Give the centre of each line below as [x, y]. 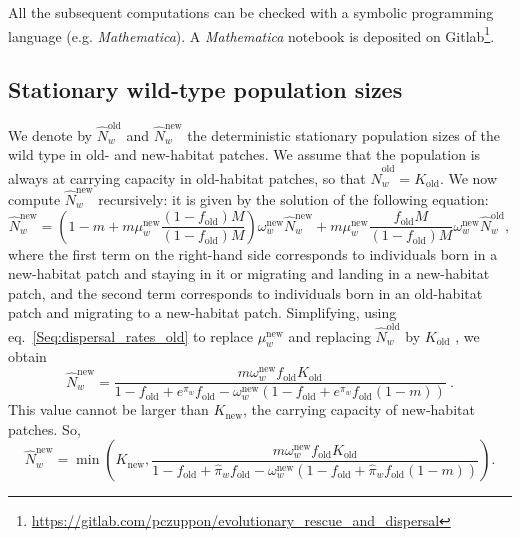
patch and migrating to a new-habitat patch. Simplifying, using [202, 312]
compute [34, 198]
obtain [27, 356]
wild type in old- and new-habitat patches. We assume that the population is [244, 154]
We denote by [50, 134]
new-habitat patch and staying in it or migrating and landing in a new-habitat [249, 273]
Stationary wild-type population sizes [205, 89]
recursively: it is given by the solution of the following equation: [293, 198]
